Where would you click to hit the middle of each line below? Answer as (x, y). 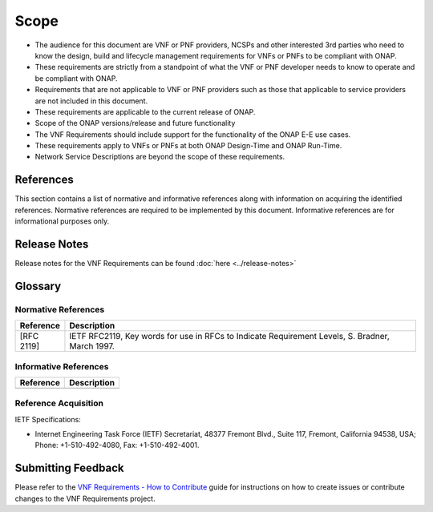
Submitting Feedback (69, 468)
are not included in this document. (91, 101)
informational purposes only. (62, 221)
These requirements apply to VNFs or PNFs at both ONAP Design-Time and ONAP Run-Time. (188, 146)
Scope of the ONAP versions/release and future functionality (135, 123)
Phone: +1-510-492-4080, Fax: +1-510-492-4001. (117, 445)
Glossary (38, 286)
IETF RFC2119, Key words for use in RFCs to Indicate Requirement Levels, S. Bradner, (229, 337)
